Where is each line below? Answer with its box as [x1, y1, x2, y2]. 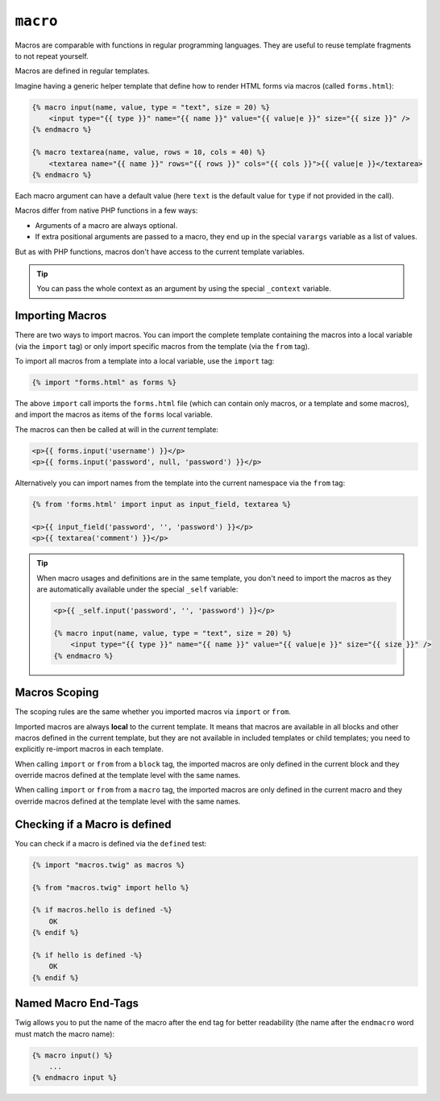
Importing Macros [15, 309, 107, 322]
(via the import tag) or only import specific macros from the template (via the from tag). [15, 341, 310, 351]
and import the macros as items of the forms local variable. [15, 409, 214, 419]
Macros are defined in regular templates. [15, 66, 151, 76]
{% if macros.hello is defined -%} [31, 905, 172, 915]
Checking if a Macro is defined [15, 817, 172, 831]
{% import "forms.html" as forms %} [31, 378, 177, 387]
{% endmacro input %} [31, 1073, 118, 1082]
